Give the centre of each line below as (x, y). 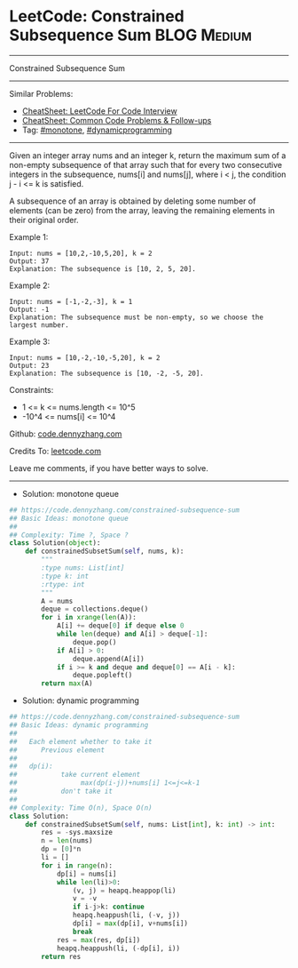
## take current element (75, 775)
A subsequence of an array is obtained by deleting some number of (133, 201)
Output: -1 (29, 309)
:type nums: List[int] (83, 568)
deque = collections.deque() (95, 609)
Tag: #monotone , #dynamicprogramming (97, 130)
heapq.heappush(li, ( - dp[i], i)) (118, 948)
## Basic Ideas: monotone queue (69, 518)
